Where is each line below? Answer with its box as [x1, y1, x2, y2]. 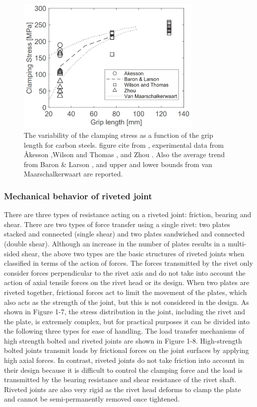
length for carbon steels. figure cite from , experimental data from [24, 139, 224, 150]
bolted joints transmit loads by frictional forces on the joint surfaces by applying [4, 345, 249, 355]
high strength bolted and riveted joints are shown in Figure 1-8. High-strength [4, 335, 242, 346]
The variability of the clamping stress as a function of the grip [24, 129, 213, 140]
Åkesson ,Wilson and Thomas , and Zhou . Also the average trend [24, 149, 225, 160]
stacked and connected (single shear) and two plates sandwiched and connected [4, 229, 245, 239]
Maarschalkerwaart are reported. [24, 169, 123, 179]
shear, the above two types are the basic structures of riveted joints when [21, 248, 245, 258]
